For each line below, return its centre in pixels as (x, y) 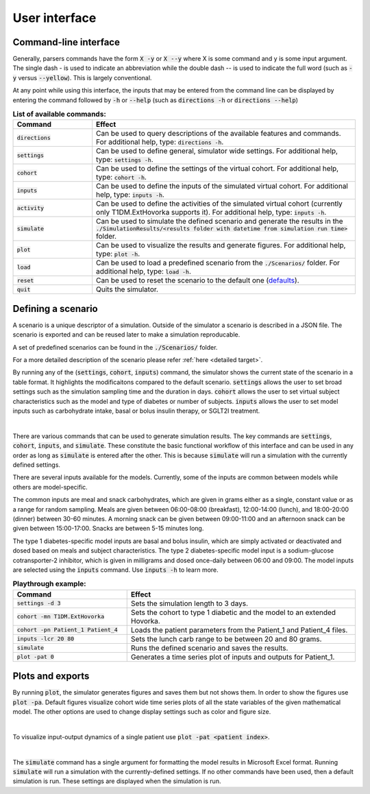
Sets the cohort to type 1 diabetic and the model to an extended (233, 612)
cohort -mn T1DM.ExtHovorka (61, 617)
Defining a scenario (56, 309)
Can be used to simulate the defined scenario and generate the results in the (220, 221)
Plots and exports (51, 676)
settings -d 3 (39, 603)
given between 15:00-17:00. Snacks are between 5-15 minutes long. (108, 529)
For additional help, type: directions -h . (160, 142)
